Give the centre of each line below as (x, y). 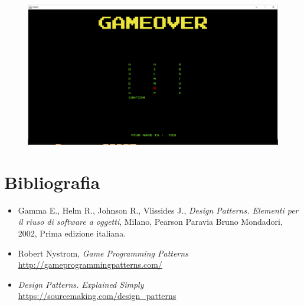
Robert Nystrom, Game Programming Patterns (103, 253)
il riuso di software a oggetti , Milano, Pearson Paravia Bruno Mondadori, (150, 222)
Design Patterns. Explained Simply (81, 284)
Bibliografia (52, 182)
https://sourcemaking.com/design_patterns (97, 296)
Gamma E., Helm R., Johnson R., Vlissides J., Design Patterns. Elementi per (158, 210)
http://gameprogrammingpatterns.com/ (90, 265)
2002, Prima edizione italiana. (72, 233)
